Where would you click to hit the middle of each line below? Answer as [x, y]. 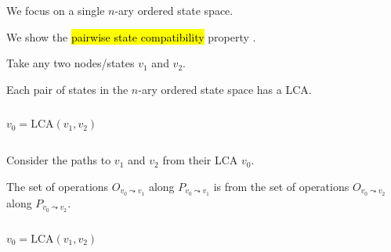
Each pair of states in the [67, 89]
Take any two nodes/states [71, 63]
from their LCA [200, 160]
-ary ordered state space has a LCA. [225, 89]
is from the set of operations [281, 186]
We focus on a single [56, 10]
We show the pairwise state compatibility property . [131, 36]
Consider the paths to [59, 160]
